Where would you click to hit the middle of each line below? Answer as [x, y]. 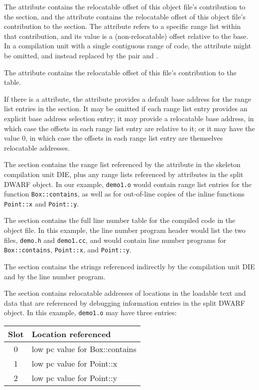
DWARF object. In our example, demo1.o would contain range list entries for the [128, 184]
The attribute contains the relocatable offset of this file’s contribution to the [120, 72]
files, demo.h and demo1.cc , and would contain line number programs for [115, 240]
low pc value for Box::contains [84, 349]
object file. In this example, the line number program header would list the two [125, 230]
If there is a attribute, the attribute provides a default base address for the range [128, 98]
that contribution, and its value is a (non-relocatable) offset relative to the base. [126, 36]
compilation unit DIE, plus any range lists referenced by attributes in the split [124, 174]
